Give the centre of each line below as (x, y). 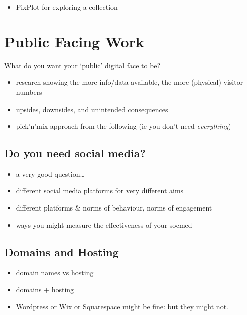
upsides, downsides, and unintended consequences (92, 109)
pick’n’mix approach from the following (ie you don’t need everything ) (124, 126)
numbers (29, 92)
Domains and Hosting (61, 251)
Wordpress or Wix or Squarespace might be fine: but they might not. (122, 306)
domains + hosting (45, 290)
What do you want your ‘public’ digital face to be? (82, 65)
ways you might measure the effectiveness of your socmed (104, 224)
